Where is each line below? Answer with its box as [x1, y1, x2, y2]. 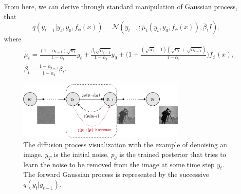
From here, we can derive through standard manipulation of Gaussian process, [4, 1, 238, 11]
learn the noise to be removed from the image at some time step [23, 159, 215, 169]
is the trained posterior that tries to [119, 149, 226, 159]
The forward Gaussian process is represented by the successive [23, 169, 209, 179]
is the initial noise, [54, 149, 109, 159]
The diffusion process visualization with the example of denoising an [23, 139, 227, 150]
